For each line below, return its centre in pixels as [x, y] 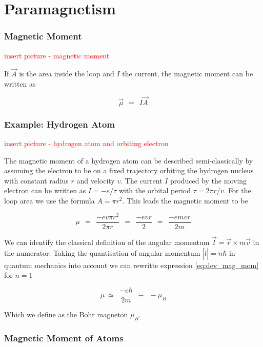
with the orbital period [155, 190]
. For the [237, 190]
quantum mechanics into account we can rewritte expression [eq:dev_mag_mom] [131, 265]
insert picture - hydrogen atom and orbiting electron [86, 143]
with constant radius [36, 180]
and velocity [96, 180]
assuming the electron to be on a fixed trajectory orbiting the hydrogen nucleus [129, 170]
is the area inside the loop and [67, 74]
